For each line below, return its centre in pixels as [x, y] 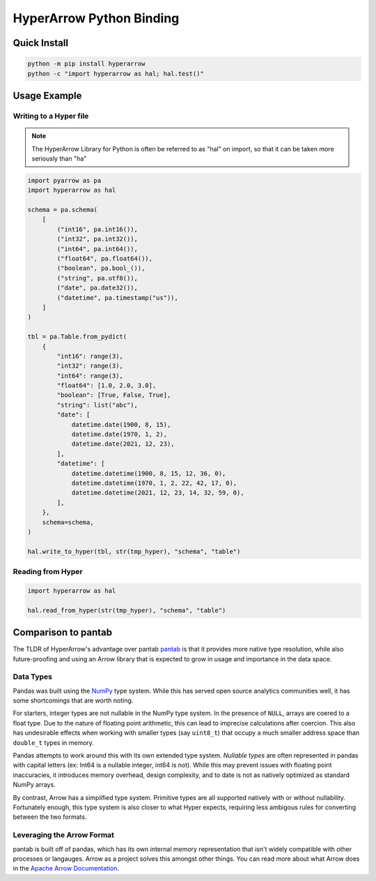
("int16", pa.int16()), [97, 229]
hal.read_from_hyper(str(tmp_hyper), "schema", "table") [127, 610]
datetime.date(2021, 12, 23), [123, 444]
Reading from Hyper [48, 572]
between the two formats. [50, 817]
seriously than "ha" [59, 158]
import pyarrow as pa [64, 180]
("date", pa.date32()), [97, 288]
